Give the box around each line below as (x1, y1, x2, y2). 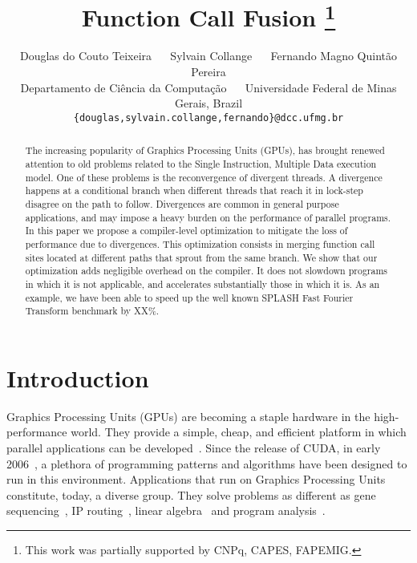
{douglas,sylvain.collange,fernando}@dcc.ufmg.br (73, 111, 344, 124)
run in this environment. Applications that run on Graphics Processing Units (6, 471, 386, 488)
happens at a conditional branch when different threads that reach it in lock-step (25, 184, 363, 197)
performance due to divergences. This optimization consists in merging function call (25, 237, 375, 250)
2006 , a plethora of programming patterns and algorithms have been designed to (6, 455, 407, 472)
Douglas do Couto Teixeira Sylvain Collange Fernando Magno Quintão (20, 47, 397, 64)
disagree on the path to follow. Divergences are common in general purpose (25, 196, 339, 210)
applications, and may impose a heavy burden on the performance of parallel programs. (25, 210, 391, 224)
